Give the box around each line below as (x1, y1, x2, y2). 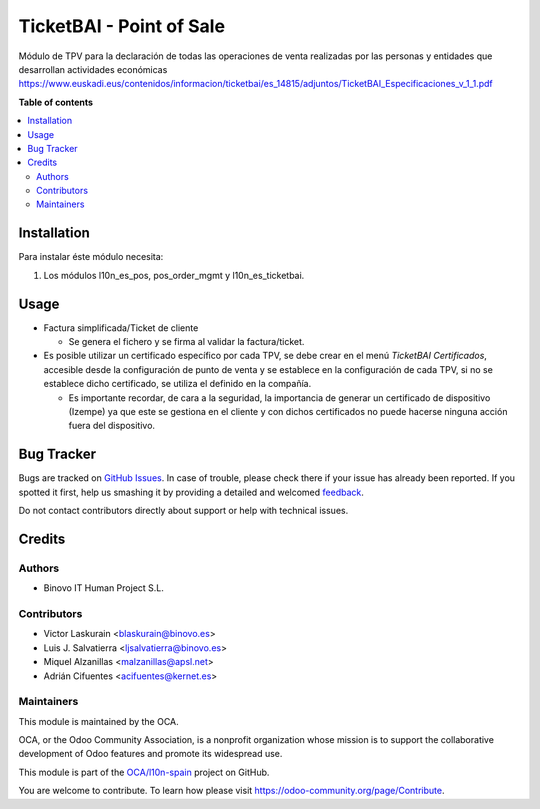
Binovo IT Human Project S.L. (43, 582, 165, 594)
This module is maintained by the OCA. (18, 715, 179, 727)
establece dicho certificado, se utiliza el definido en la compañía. (43, 378, 312, 390)
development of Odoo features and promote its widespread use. (18, 748, 283, 760)
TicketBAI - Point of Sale (18, 15, 225, 37)
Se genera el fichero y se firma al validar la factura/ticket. (68, 336, 305, 348)
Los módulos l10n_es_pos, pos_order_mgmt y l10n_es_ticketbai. (43, 269, 305, 281)
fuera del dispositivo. (68, 420, 155, 432)
